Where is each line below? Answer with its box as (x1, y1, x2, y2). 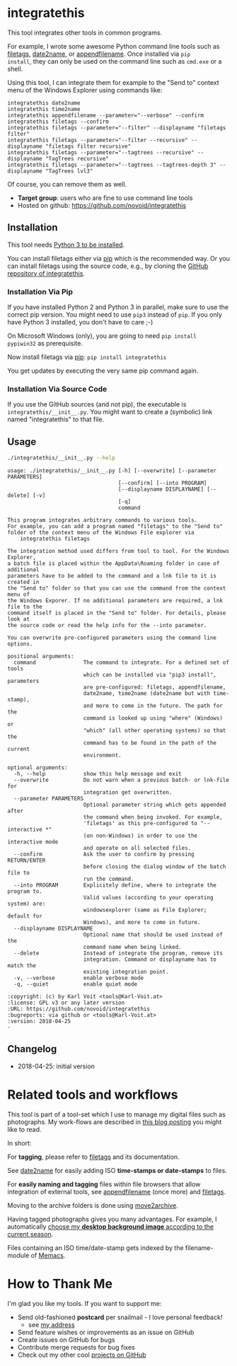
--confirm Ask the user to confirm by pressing (13, 851, 195, 858)
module (7, 1251, 30, 1259)
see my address (28, 1320, 76, 1329)
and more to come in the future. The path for (83, 702, 223, 710)
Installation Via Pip (7, 286, 73, 296)
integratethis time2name (7, 105, 81, 112)
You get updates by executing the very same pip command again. (7, 366, 199, 375)
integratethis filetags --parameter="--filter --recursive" (7, 136, 189, 144)
